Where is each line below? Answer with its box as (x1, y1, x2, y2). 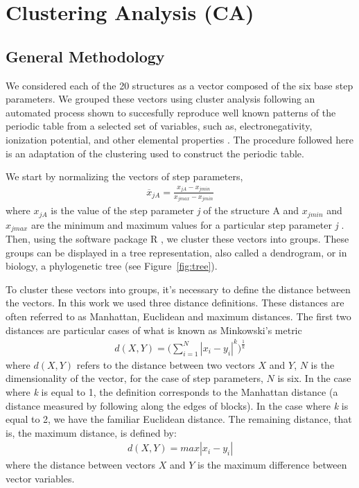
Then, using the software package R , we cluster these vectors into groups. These (6, 232, 349, 246)
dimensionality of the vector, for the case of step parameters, (6, 371, 263, 385)
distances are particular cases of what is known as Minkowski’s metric (6, 322, 302, 337)
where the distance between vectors (6, 458, 156, 472)
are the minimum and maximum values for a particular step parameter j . (30, 217, 344, 232)
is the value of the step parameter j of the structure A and (51, 203, 299, 218)
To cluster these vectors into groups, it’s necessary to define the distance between (6, 281, 351, 296)
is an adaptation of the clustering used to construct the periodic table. (6, 146, 304, 160)
